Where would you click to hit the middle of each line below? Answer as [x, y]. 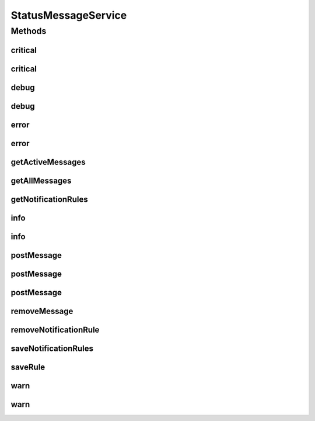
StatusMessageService [69, 15]
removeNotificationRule [55, 329]
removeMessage [42, 311]
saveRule [28, 367]
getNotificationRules [49, 199]
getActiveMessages [48, 162]
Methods [29, 31]
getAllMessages [41, 180]
